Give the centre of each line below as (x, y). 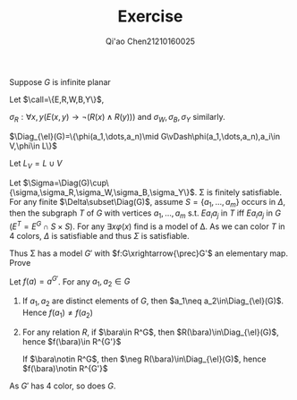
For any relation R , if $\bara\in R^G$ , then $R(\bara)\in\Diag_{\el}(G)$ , (150, 332)
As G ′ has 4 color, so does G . (63, 386)
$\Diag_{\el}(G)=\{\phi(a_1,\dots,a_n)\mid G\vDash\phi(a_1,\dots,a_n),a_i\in (144, 136)
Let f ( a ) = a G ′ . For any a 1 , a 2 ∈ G (70, 282)
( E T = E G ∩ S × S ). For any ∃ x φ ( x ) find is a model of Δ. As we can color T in (147, 226)
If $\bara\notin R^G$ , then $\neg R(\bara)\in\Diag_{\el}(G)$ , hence (144, 359)
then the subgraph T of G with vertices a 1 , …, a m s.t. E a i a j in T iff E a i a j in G (145, 214)
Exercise (150, 17)
